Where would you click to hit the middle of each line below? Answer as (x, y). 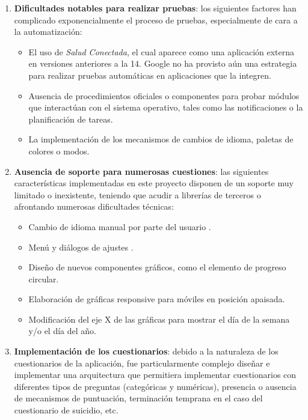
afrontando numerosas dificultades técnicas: (94, 206)
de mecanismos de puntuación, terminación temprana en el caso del (138, 398)
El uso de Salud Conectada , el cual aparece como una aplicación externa (162, 51)
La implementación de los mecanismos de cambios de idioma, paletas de (161, 139)
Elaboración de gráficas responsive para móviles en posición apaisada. (157, 299)
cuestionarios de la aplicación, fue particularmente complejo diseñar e (142, 363)
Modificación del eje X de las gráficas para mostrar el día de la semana (159, 319)
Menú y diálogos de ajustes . (81, 247)
